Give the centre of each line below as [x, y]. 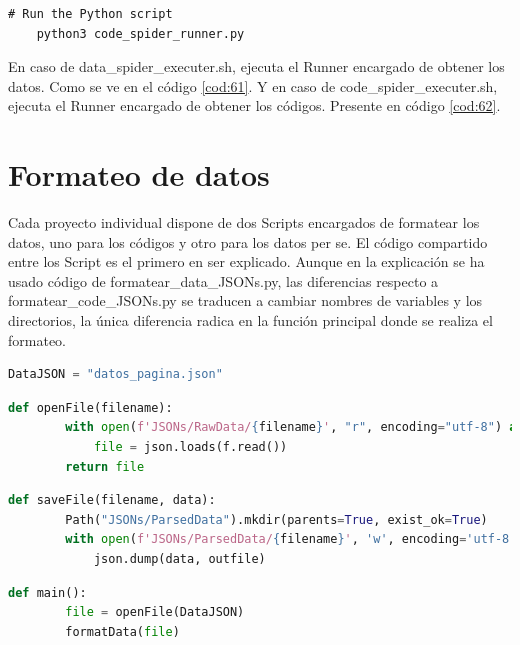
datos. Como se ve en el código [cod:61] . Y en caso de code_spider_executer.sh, [253, 85]
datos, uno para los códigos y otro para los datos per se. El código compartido [248, 241]
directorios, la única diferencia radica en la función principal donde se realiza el [250, 320]
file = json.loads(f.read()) [190, 447]
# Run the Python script [90, 14]
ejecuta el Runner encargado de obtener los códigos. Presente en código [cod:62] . [254, 105]
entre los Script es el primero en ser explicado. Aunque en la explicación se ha [246, 261]
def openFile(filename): [90, 407]
